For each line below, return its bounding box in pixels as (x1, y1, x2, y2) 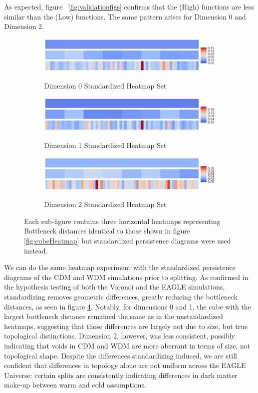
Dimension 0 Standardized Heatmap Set (44, 80, 167, 90)
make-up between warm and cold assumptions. (4, 379, 146, 390)
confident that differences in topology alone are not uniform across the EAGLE (4, 360, 246, 370)
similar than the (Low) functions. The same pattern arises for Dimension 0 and (4, 11, 246, 21)
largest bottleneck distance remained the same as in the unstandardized (4, 311, 223, 321)
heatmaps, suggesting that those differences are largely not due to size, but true (4, 320, 248, 331)
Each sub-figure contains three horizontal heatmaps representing (24, 215, 221, 226)
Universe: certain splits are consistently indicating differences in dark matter (4, 369, 238, 380)
